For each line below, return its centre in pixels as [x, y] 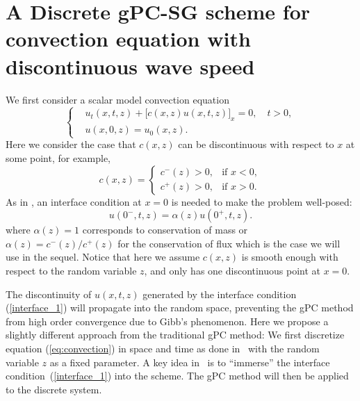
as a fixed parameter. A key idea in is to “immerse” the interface [190, 362]
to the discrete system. [54, 389]
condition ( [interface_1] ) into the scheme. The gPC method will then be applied [177, 376]
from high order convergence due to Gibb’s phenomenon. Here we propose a [167, 321]
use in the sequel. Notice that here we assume [103, 257]
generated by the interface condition [220, 294]
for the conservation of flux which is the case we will [229, 243]
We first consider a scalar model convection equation [117, 99]
